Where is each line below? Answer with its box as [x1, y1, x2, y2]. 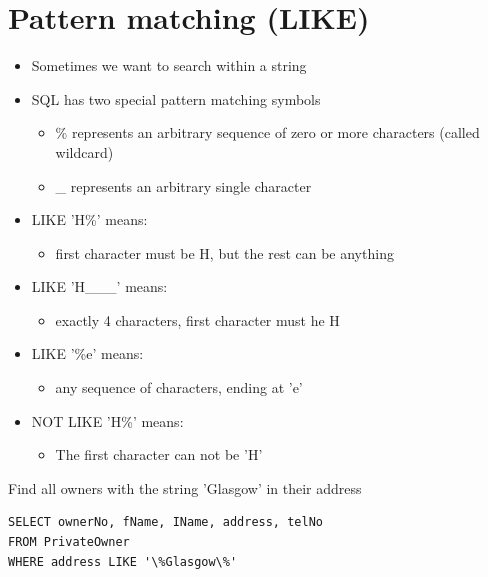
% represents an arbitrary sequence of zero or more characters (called [55, 122, 480, 143]
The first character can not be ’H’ [55, 444, 263, 465]
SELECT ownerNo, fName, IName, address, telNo [8, 515, 323, 530]
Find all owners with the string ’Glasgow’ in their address [8, 477, 362, 498]
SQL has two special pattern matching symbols [31, 88, 321, 109]
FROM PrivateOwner [8, 535, 130, 550]
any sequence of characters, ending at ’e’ [55, 377, 303, 398]
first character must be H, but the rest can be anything [55, 242, 394, 263]
